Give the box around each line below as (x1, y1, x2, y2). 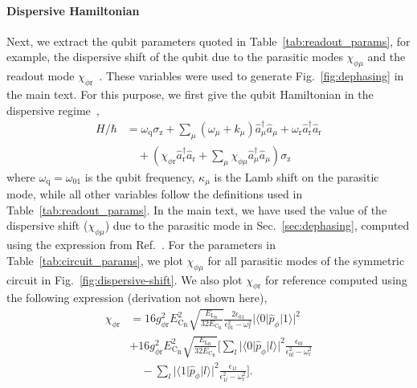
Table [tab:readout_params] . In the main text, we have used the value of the (6, 201, 387, 218)
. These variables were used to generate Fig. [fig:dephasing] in (99, 67, 404, 84)
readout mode (6, 67, 75, 84)
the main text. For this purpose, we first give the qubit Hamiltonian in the (6, 85, 374, 102)
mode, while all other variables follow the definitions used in (6, 186, 303, 202)
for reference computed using (265, 271, 407, 288)
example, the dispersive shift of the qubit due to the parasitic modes (6, 48, 343, 65)
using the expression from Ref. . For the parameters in (6, 236, 276, 253)
